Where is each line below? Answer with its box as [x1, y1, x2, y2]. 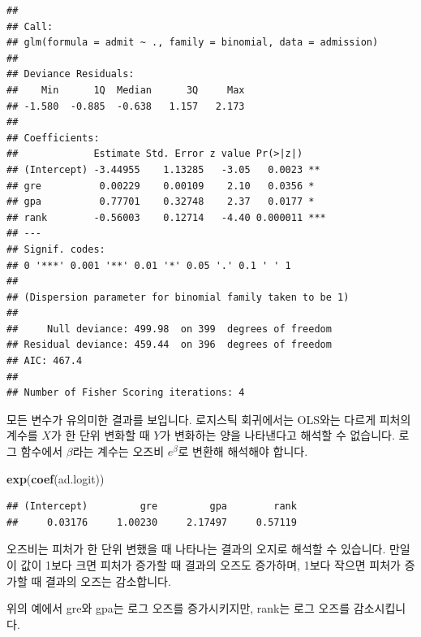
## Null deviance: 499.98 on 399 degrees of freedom [6, 323, 332, 335]
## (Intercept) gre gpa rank [6, 500, 297, 513]
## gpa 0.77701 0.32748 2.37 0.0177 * [6, 196, 315, 208]
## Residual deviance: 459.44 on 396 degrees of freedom [6, 339, 332, 351]
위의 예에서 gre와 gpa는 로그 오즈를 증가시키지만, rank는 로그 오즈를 [6, 600, 350, 617]
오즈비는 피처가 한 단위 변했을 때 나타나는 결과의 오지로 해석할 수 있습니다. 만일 [6, 540, 410, 557]
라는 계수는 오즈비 [72, 443, 165, 460]
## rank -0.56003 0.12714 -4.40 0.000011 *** [6, 211, 326, 223]
